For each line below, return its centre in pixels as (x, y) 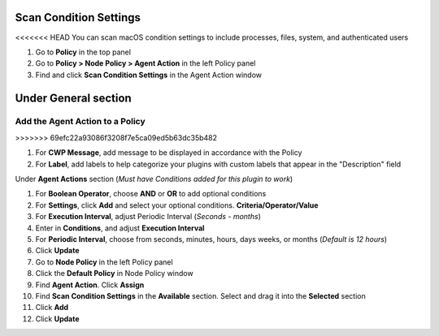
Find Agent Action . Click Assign (90, 285)
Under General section (73, 98)
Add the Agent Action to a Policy (80, 122)
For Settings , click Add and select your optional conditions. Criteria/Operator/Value (177, 205)
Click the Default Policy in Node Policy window (115, 274)
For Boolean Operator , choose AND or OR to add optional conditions (151, 194)
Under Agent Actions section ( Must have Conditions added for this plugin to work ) (154, 179)
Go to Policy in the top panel (83, 52)
